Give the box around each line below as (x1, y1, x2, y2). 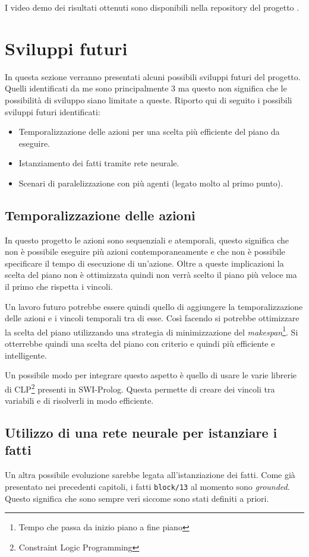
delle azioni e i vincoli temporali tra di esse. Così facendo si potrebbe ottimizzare (5, 312, 299, 324)
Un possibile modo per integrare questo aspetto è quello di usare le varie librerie (5, 369, 297, 381)
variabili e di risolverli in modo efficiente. (5, 394, 154, 407)
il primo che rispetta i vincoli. (5, 280, 113, 293)
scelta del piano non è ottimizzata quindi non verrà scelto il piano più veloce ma (5, 268, 297, 281)
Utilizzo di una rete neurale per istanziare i (5, 423, 278, 442)
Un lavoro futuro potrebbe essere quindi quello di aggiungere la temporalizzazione (5, 300, 303, 312)
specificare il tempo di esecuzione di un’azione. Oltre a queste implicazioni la (5, 257, 284, 269)
